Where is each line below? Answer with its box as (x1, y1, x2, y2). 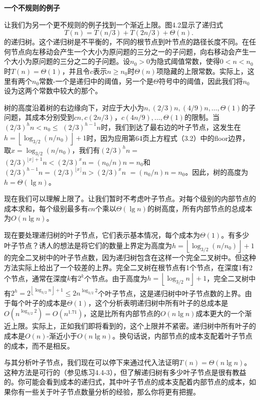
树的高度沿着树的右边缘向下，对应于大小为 (4, 102, 144, 112)
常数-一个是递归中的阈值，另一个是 (39, 75, 153, 86)
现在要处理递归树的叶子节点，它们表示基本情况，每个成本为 (4, 229, 200, 240)
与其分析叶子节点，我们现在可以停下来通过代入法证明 (4, 357, 179, 368)
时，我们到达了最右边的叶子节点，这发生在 (100, 121, 241, 132)
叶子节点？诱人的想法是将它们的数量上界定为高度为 (4, 240, 172, 250)
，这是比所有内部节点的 (83, 308, 160, 319)
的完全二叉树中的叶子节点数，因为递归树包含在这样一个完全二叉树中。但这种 (4, 252, 256, 263)
